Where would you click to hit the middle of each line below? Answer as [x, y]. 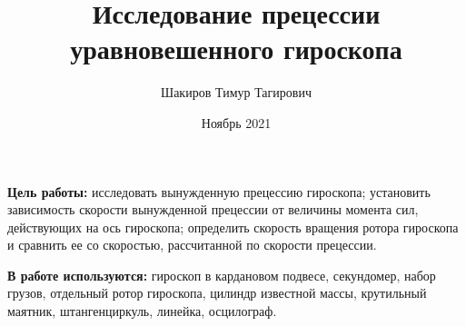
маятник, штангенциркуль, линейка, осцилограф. [142, 311]
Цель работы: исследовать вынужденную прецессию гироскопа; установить [219, 191]
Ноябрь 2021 [236, 122]
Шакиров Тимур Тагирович [236, 92]
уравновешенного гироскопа [236, 49]
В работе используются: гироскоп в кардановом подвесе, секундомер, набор [222, 275]
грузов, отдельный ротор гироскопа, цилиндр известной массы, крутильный [217, 293]
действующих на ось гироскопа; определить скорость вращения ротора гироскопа [233, 227]
